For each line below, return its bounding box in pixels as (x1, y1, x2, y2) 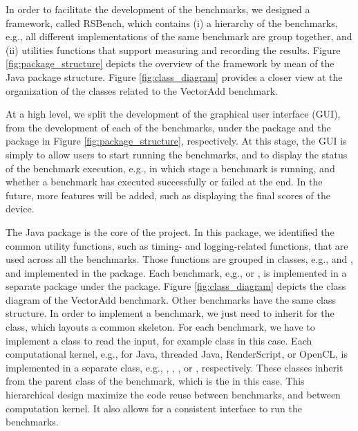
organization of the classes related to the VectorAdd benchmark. (6, 83, 278, 98)
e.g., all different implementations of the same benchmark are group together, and (6, 29, 352, 44)
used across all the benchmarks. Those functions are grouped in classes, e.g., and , (6, 252, 353, 266)
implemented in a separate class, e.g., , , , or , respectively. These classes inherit (6, 360, 343, 374)
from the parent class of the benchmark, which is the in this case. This (6, 374, 305, 388)
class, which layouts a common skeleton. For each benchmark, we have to (6, 320, 315, 334)
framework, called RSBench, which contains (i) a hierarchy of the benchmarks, (6, 15, 338, 30)
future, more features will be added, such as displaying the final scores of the (6, 187, 331, 202)
